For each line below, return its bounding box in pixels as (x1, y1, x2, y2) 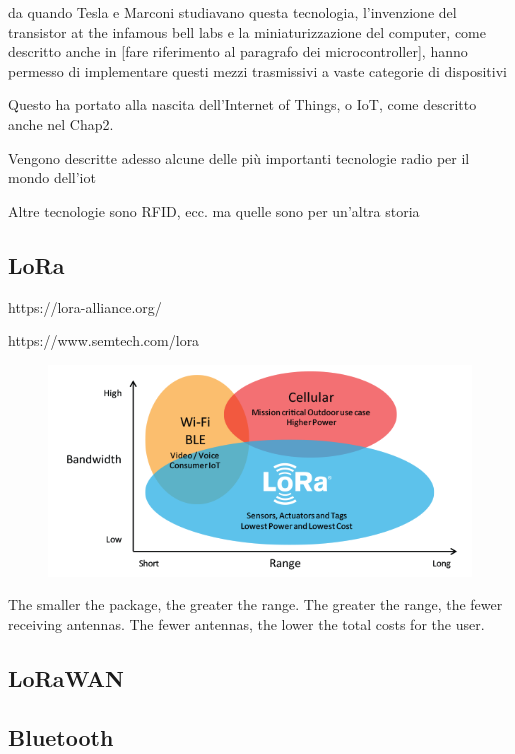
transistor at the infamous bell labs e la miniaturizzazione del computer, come (8, 21, 487, 42)
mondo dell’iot (8, 167, 96, 188)
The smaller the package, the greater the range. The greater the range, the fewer (8, 594, 503, 615)
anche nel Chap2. (8, 113, 114, 134)
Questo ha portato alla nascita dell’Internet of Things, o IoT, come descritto (8, 94, 477, 115)
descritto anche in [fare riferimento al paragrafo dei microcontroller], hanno (8, 41, 468, 62)
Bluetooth (8, 721, 114, 752)
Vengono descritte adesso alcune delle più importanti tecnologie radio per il (8, 147, 470, 168)
